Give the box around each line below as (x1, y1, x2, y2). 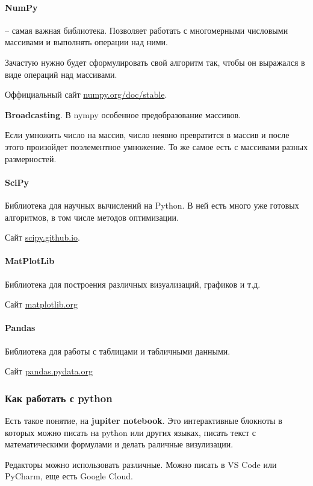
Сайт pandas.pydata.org (5, 365, 93, 377)
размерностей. (5, 152, 57, 165)
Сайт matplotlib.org (5, 298, 78, 311)
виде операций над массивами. (5, 68, 117, 80)
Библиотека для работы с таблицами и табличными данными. (5, 344, 231, 357)
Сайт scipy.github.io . (5, 231, 80, 244)
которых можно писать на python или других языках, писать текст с (5, 426, 256, 438)
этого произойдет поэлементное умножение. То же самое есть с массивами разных (5, 140, 308, 153)
